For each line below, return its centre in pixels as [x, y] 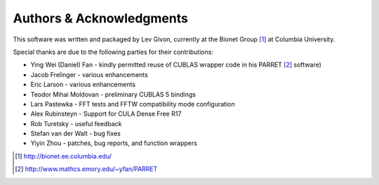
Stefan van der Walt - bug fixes [75, 134]
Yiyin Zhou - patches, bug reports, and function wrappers [114, 143]
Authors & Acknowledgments [101, 18]
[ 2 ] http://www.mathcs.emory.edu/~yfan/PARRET [86, 169]
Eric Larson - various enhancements [83, 85]
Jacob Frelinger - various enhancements [89, 74]
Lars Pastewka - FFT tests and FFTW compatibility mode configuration [133, 104]
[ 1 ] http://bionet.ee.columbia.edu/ [64, 156]
